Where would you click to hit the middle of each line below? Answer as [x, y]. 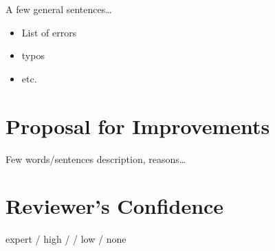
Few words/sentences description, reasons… [96, 159]
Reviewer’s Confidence [115, 206]
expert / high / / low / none [66, 239]
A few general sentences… [59, 9]
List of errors [49, 32]
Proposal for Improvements [138, 125]
